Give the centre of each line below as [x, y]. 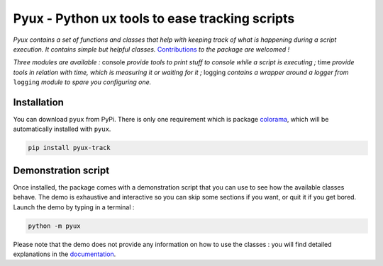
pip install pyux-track [70, 148]
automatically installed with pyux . [62, 129]
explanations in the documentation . [65, 254]
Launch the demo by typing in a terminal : [74, 207]
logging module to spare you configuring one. [82, 82]
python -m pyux [54, 226]
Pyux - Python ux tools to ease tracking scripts [154, 18]
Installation [38, 102]
